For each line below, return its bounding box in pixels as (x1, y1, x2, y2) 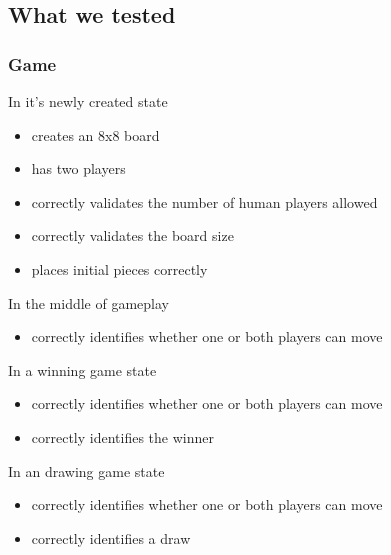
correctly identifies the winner (31, 426, 214, 447)
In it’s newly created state (8, 91, 168, 111)
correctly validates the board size (31, 225, 234, 246)
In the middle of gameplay (8, 292, 169, 313)
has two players (31, 158, 126, 179)
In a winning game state (8, 359, 157, 380)
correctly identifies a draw (31, 527, 191, 548)
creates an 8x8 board (31, 124, 160, 145)
